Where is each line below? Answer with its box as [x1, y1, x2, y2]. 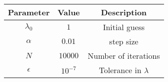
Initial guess [103, 21, 145, 33]
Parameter [8, 6, 50, 18]
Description [101, 6, 147, 18]
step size [109, 36, 138, 47]
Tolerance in [99, 64, 142, 76]
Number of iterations [87, 50, 160, 61]
